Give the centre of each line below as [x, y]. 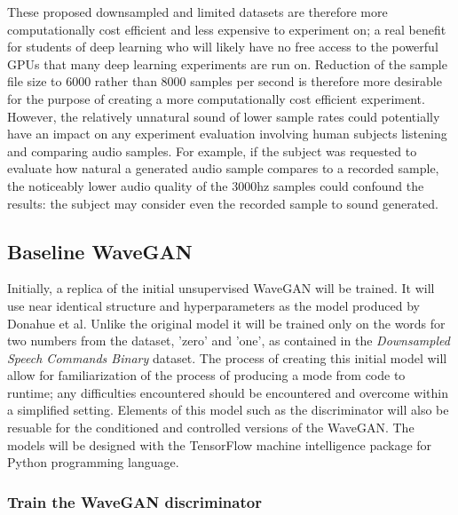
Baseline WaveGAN [100, 251]
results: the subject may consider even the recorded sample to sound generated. [223, 203]
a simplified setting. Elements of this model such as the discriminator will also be [228, 410]
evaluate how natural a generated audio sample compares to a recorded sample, [223, 168]
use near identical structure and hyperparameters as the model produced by [213, 305]
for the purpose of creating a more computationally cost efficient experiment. [216, 98]
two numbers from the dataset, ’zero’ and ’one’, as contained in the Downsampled [229, 341]
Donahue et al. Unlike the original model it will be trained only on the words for [226, 323]
